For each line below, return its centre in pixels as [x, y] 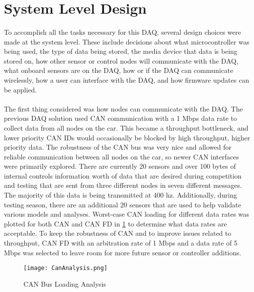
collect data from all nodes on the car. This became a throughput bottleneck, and [126, 127]
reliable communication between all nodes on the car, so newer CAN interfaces [121, 156]
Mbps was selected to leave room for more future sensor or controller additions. [123, 252]
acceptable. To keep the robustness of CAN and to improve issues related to [118, 233]
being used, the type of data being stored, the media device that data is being [121, 51]
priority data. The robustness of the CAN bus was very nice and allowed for [118, 147]
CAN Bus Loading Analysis [65, 283]
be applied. [21, 89]
